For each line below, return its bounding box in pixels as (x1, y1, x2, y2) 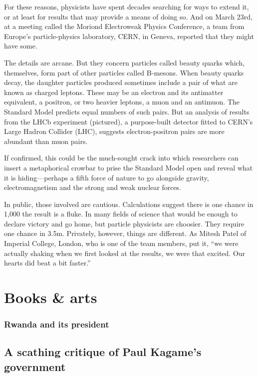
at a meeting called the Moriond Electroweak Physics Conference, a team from (4, 21, 245, 31)
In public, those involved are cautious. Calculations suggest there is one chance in (4, 198, 254, 209)
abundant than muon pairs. (4, 135, 88, 146)
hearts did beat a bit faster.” (4, 257, 91, 268)
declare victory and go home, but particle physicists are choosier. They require (4, 218, 245, 228)
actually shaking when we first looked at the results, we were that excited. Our (4, 247, 246, 258)
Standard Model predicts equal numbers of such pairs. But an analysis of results (4, 106, 250, 116)
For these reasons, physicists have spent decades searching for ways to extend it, (4, 1, 249, 11)
